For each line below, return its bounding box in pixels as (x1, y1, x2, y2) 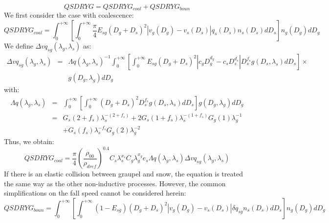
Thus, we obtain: (4, 136, 54, 147)
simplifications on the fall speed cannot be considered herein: (4, 188, 186, 198)
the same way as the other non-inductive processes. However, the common (4, 178, 226, 188)
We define (4, 41, 33, 51)
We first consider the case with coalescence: (4, 10, 134, 20)
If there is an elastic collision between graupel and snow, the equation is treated (4, 169, 243, 179)
